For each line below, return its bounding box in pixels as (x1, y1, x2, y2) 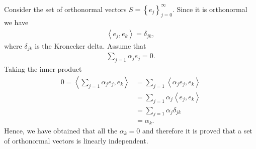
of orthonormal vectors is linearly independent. (4, 135, 148, 145)
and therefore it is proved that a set (142, 125, 252, 135)
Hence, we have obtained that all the (4, 125, 118, 135)
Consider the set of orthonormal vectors (4, 4, 127, 14)
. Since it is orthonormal (172, 4, 247, 14)
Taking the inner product (4, 64, 82, 74)
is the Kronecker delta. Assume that (35, 40, 146, 51)
